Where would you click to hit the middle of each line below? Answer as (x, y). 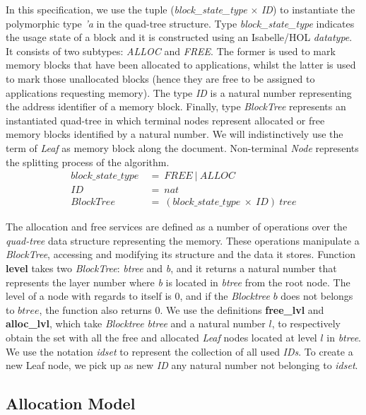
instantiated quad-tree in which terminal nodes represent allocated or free (165, 120)
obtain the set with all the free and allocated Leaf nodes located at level (161, 337)
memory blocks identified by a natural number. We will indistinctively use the (175, 134)
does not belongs (317, 296)
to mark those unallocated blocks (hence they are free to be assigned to (160, 78)
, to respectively (306, 323)
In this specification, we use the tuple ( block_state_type (126, 9)
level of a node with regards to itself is (89, 296)
